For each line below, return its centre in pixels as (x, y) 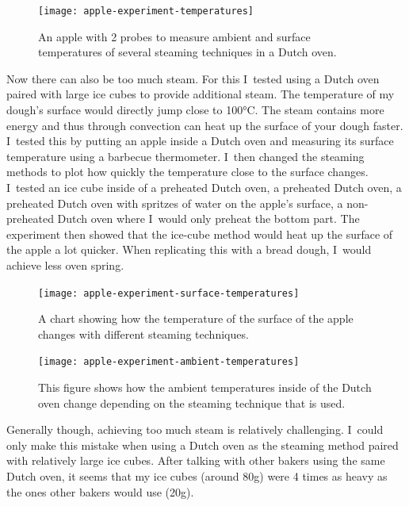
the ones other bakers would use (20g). (100, 491)
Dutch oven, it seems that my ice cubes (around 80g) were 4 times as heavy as (197, 476)
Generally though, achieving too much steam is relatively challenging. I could (195, 429)
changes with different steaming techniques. (143, 333)
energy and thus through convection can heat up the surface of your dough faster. (205, 125)
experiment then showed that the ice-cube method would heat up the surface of (200, 234)
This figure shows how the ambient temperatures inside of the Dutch (205, 387)
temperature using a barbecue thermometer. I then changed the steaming (185, 156)
